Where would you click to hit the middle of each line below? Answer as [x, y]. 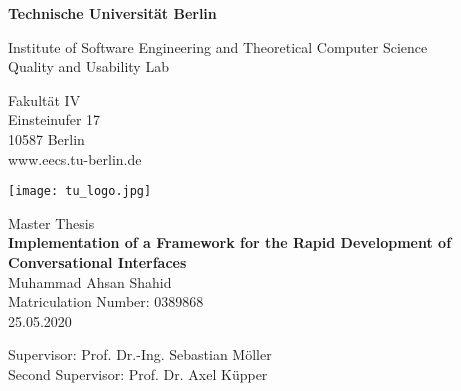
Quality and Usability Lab [88, 66]
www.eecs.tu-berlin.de [75, 158]
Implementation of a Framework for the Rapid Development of [230, 242]
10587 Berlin [46, 138]
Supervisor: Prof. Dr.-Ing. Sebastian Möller [140, 354]
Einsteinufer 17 [54, 119]
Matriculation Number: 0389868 [106, 301]
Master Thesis [51, 222]
